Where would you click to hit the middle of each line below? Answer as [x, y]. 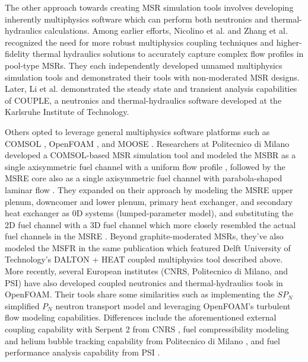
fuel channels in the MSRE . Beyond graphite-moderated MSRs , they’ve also [144, 236]
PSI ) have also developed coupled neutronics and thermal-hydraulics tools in [144, 282]
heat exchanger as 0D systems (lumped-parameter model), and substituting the [149, 213]
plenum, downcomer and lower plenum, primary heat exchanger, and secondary [149, 201]
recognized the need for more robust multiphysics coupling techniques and [139, 42]
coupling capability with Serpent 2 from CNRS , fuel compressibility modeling [147, 329]
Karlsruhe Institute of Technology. [67, 112]
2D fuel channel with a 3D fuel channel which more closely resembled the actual [150, 224]
